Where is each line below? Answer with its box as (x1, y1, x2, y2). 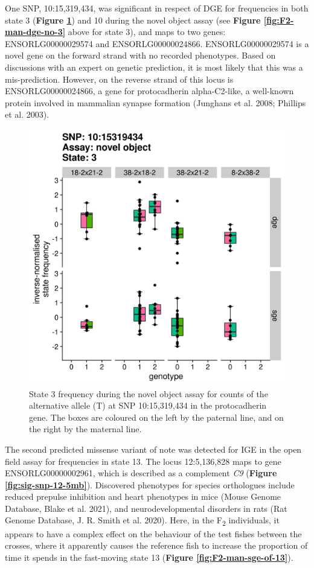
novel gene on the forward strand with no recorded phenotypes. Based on (5, 49, 276, 62)
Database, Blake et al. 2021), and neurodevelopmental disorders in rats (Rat (5, 502, 287, 514)
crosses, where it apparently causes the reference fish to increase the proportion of (5, 539, 308, 552)
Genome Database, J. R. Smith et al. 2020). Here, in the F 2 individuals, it (5, 514, 280, 528)
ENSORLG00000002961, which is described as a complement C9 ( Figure (5, 467, 277, 479)
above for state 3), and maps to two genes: (68, 25, 226, 38)
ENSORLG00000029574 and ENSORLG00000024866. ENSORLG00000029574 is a (5, 37, 309, 49)
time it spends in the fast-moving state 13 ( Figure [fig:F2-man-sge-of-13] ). (5, 550, 293, 563)
